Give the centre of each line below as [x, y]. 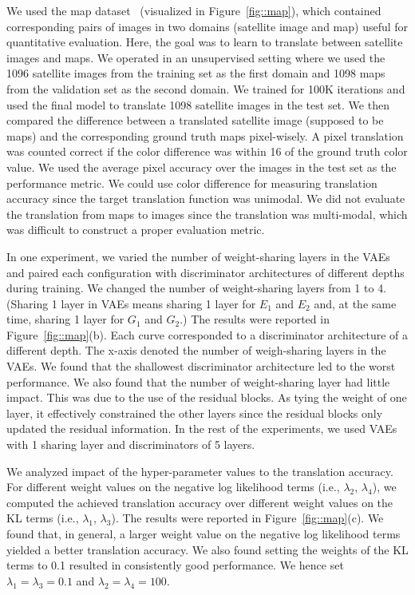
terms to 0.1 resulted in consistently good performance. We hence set [175, 565]
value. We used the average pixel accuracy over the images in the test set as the [202, 167]
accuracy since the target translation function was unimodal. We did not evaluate [206, 198]
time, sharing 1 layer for [65, 319]
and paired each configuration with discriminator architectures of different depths [206, 272]
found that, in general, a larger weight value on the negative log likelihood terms [204, 534]
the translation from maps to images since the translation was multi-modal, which [207, 214]
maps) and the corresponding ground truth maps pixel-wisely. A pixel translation [205, 135]
